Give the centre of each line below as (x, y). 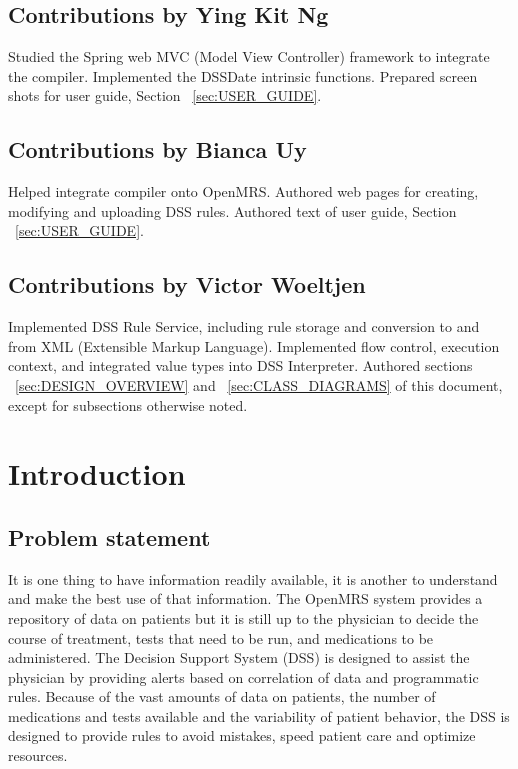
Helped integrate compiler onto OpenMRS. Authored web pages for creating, (243, 191)
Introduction (97, 473)
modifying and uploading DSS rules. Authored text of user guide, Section (232, 210)
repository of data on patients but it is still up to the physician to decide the (243, 617)
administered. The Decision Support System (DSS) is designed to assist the (239, 657)
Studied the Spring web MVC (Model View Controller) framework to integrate (249, 56)
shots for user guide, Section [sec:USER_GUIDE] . (165, 95)
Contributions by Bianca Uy (157, 149)
